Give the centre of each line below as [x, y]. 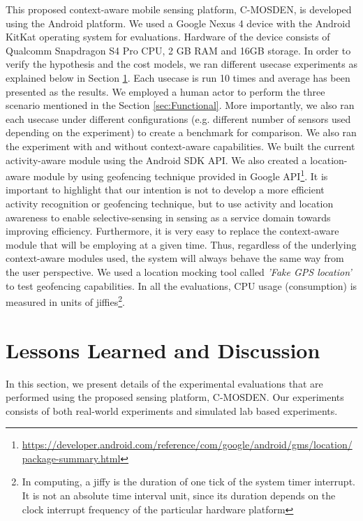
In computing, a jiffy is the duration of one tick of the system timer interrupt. [188, 482]
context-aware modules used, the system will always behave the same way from [175, 258]
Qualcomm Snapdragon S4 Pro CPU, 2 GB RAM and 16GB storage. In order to [178, 50]
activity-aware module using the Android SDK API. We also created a [156, 160]
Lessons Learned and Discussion [163, 350]
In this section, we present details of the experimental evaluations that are [164, 383]
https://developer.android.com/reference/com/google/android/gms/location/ [187, 445]
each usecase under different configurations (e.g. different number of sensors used [178, 118]
